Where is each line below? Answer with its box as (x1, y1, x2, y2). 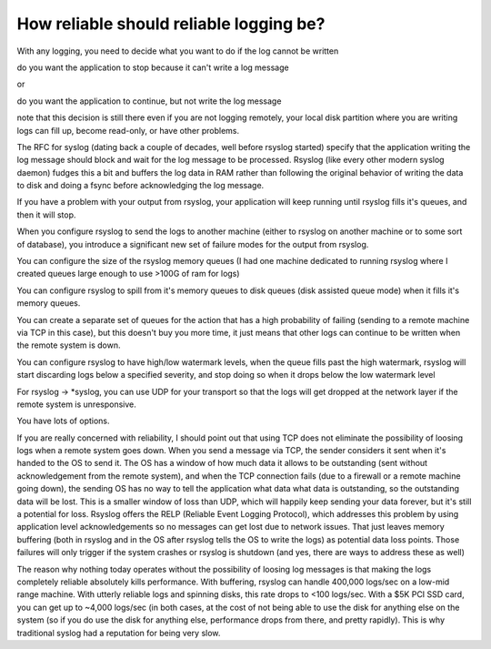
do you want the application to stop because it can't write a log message (16, 62, 290, 73)
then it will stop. (16, 209, 76, 220)
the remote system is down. (16, 340, 122, 350)
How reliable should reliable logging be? (16, 14, 326, 34)
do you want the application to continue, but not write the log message (16, 96, 282, 106)
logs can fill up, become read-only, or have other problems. (16, 125, 240, 136)
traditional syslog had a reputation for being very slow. (16, 627, 221, 638)
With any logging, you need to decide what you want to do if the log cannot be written (16, 46, 339, 56)
